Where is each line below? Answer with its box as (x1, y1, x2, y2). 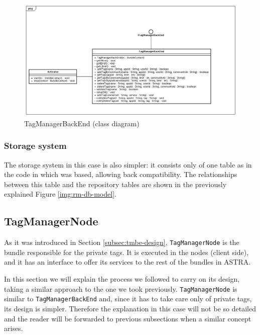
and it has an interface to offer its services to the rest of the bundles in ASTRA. (4, 257, 251, 267)
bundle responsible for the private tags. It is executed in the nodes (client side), (4, 246, 249, 257)
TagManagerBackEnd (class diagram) (24, 118, 140, 128)
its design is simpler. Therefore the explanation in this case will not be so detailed (4, 303, 256, 313)
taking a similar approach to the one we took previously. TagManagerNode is (4, 283, 237, 294)
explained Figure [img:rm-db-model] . (4, 189, 116, 199)
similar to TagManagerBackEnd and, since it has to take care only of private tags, (4, 293, 252, 304)
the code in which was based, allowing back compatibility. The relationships (4, 169, 237, 180)
